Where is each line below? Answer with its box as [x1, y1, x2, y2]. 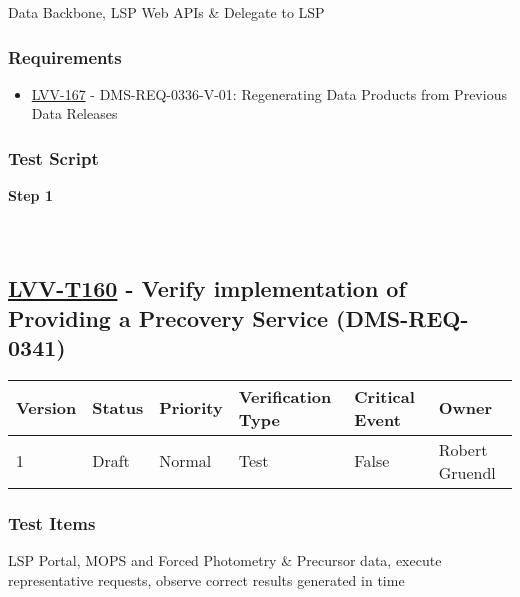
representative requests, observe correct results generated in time [8, 569, 405, 590]
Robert [438, 437, 488, 461]
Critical [354, 384, 415, 408]
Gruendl [438, 460, 496, 484]
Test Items [8, 510, 96, 535]
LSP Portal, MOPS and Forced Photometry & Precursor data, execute [8, 550, 442, 571]
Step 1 [8, 185, 53, 206]
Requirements [8, 44, 122, 69]
